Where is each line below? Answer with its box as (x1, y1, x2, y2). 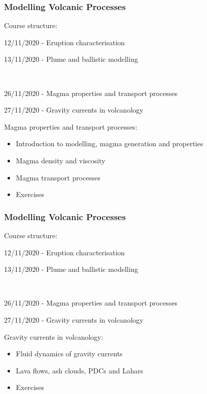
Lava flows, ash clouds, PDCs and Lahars (16, 365, 143, 375)
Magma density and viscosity (16, 155, 106, 165)
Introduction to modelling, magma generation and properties (16, 138, 203, 149)
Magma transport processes (16, 172, 100, 182)
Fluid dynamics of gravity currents (16, 348, 123, 359)
